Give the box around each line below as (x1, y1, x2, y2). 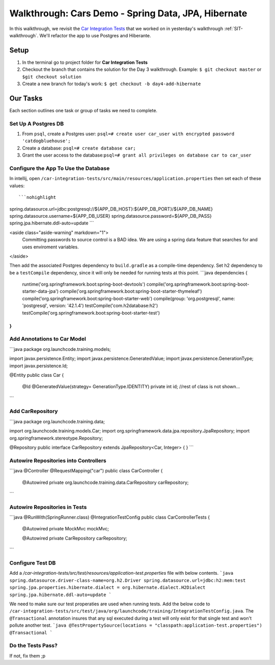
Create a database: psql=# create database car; (22, 145, 136, 151)
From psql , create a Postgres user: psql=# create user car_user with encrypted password (22, 131, 234, 137)
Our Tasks (9, 94, 43, 103)
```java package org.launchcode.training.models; (9, 346, 112, 352)
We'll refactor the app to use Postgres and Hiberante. (39, 32, 151, 38)
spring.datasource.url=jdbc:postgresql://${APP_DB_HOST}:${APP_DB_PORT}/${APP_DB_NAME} (9, 206, 213, 212)
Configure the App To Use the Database (9, 165, 110, 172)
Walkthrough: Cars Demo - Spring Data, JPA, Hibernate (9, 8, 248, 19)
